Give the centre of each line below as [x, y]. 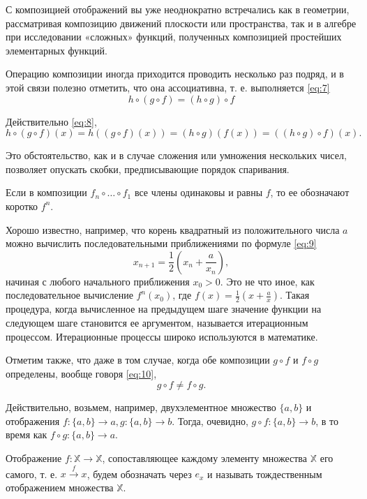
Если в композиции [46, 192]
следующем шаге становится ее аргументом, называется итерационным [157, 322]
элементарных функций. [57, 50]
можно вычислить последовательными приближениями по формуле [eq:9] [161, 243]
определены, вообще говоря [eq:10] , [81, 373]
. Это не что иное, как [267, 281]
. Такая [295, 295]
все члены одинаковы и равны [199, 192]
